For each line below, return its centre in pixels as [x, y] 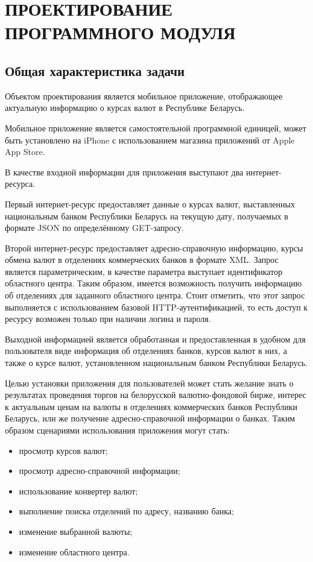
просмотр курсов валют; [63, 450]
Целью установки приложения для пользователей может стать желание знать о [149, 383]
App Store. [25, 152]
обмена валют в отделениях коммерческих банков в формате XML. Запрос [142, 260]
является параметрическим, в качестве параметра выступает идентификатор [144, 271]
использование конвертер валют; [78, 491]
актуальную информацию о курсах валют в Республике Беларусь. [125, 108]
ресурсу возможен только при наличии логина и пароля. [108, 319]
